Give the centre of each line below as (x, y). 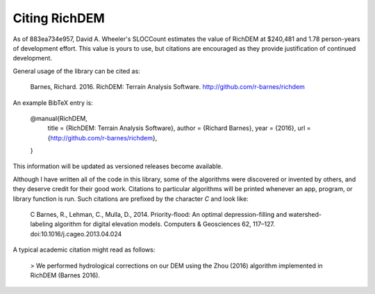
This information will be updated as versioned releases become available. (118, 166)
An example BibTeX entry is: (53, 103)
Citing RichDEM (59, 18)
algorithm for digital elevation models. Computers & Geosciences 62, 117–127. (165, 224)
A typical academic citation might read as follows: (84, 250)
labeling (42, 224)
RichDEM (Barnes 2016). (65, 275)
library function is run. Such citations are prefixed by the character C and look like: (131, 199)
